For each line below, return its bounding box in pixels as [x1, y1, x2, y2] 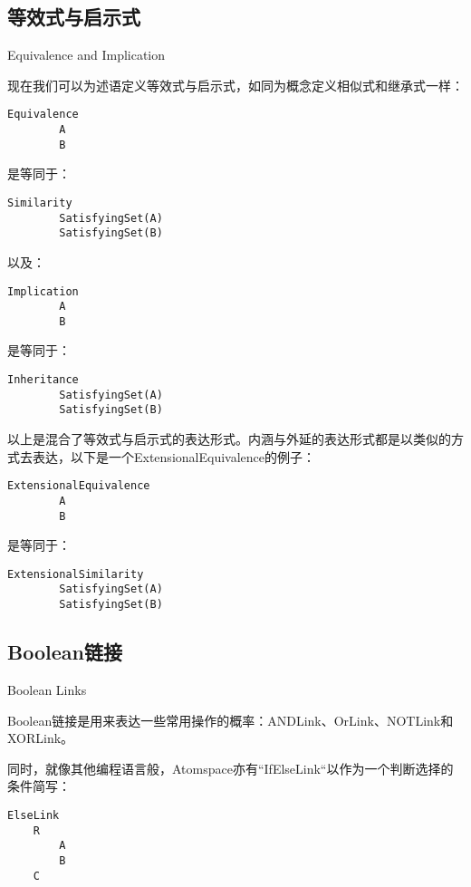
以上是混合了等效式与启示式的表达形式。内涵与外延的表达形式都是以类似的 [7, 429, 451, 448]
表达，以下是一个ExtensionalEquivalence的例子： [32, 447, 315, 466]
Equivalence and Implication [7, 45, 166, 64]
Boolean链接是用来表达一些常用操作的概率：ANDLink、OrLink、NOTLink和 [7, 710, 454, 729]
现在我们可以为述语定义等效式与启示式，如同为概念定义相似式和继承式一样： [7, 75, 464, 94]
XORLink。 [7, 728, 74, 747]
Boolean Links [7, 680, 87, 699]
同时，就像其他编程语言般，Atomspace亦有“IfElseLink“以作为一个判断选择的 [7, 758, 454, 777]
